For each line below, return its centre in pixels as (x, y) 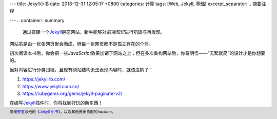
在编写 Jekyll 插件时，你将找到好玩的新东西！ (56, 103)
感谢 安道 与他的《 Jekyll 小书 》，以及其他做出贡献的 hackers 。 (63, 112)
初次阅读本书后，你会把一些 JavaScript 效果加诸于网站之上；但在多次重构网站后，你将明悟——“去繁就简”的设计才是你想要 (137, 53)
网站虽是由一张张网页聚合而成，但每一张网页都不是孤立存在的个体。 (81, 44)
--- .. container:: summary (37, 20)
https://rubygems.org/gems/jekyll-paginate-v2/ (72, 93)
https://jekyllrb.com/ (44, 79)
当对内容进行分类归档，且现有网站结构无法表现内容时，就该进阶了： (81, 70)
